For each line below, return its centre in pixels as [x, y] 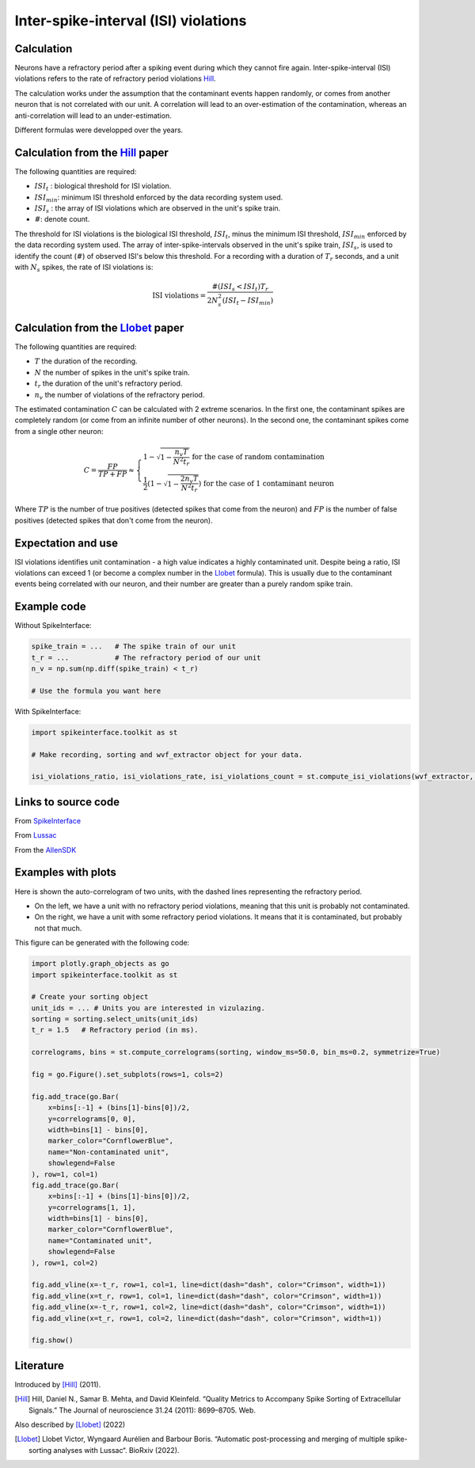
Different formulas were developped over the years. [99, 130]
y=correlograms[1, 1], [92, 1207]
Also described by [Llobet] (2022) [70, 1424]
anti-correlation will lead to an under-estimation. [93, 116]
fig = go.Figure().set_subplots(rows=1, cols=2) [127, 1074]
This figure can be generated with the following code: [102, 943]
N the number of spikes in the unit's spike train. [112, 372]
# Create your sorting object [90, 997]
